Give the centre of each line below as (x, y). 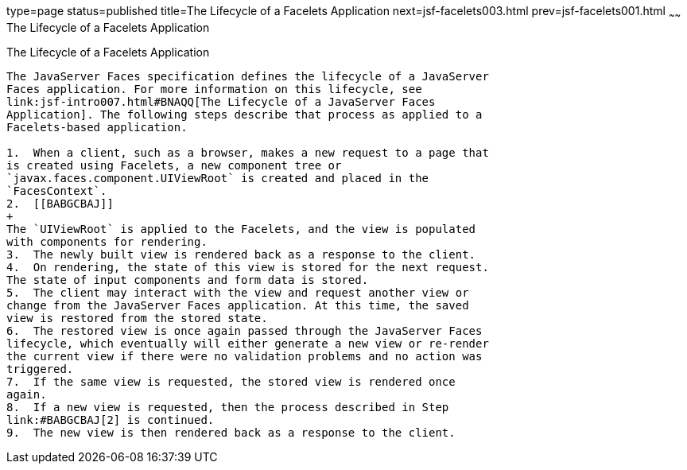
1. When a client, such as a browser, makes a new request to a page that (248, 152)
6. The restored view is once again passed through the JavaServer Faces (245, 330)
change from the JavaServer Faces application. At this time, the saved (238, 305)
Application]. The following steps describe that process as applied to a (245, 114)
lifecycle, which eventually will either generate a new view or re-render (248, 343)
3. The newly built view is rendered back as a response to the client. (241, 254)
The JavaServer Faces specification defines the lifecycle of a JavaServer (248, 76)
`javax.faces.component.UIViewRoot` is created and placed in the (218, 178)
